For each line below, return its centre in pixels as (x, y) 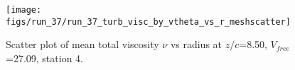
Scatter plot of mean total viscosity (82, 44)
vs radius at (196, 44)
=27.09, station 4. (44, 58)
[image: (24, 10)
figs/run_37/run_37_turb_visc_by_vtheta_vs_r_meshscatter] (148, 22)
